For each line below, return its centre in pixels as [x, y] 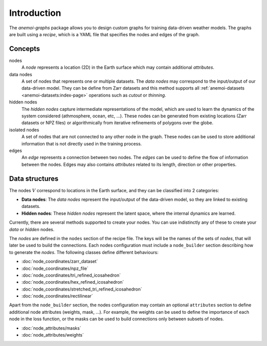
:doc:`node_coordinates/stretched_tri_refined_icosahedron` [82, 289]
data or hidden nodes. [32, 229]
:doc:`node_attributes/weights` [53, 335]
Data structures [34, 178]
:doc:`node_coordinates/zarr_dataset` [60, 261]
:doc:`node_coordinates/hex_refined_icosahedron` [73, 282]
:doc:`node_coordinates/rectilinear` [57, 296]
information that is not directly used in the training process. [82, 144]
